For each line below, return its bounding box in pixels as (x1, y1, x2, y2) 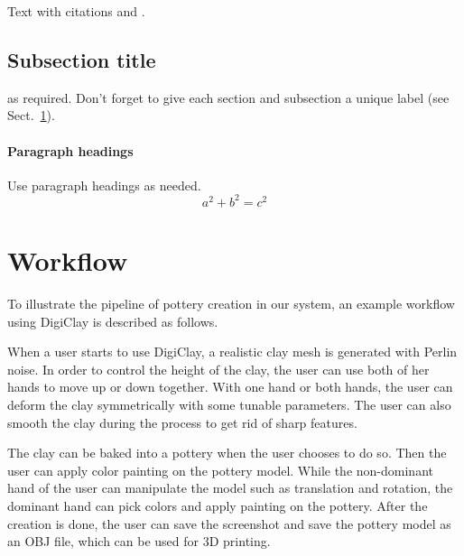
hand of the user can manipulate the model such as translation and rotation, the (7, 478, 453, 497)
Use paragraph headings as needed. (7, 175, 201, 194)
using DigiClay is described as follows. (7, 311, 218, 330)
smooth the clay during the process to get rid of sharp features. (7, 412, 357, 431)
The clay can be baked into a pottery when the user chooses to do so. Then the (7, 443, 447, 462)
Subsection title (7, 45, 156, 73)
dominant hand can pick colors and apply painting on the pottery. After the (7, 496, 428, 514)
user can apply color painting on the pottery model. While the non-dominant (7, 460, 433, 479)
